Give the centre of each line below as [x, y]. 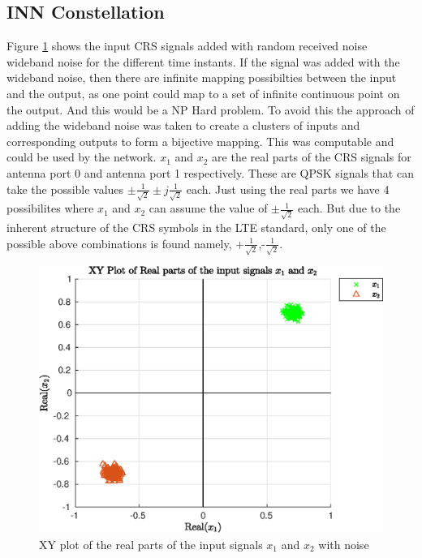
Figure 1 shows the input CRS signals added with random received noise [187, 46]
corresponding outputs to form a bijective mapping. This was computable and [200, 141]
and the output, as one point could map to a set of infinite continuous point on [203, 93]
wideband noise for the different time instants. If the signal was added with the [203, 61]
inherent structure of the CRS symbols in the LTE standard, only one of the [196, 227]
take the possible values [65, 189]
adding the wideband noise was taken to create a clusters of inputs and [183, 125]
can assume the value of [208, 208]
